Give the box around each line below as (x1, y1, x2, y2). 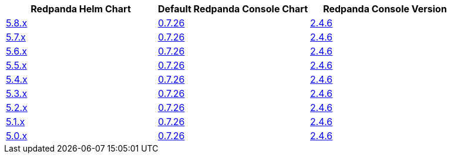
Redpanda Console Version (323, 3, 447, 15)
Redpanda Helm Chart (31, 3, 131, 15)
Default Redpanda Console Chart (158, 3, 308, 15)
